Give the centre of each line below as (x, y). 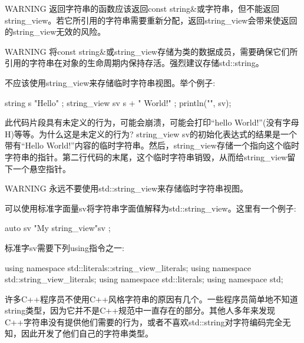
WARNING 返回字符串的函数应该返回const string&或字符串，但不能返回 (142, 8)
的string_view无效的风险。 (55, 32)
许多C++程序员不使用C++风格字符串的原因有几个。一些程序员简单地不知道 (151, 299)
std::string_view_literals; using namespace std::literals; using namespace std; (144, 279)
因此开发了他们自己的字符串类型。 (87, 333)
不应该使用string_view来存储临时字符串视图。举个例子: (110, 82)
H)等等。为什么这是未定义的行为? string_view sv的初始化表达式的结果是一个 (151, 133)
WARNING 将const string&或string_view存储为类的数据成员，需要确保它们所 (151, 51)
